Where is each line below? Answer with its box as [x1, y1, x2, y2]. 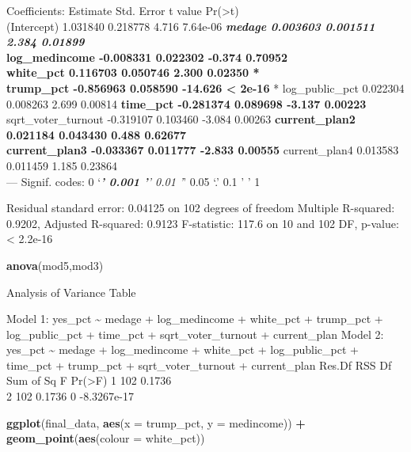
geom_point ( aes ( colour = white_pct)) [6, 430, 205, 446]
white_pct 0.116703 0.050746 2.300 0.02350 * [6, 64, 260, 81]
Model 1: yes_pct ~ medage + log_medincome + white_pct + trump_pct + [6, 310, 383, 327]
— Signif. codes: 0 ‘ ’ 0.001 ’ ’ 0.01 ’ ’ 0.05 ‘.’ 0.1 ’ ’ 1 [6, 173, 261, 189]
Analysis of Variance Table [6, 283, 136, 300]
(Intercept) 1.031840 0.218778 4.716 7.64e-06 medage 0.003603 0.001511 [6, 17, 375, 34]
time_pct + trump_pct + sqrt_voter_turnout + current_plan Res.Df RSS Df [6, 356, 392, 373]
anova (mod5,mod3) [6, 256, 104, 273]
